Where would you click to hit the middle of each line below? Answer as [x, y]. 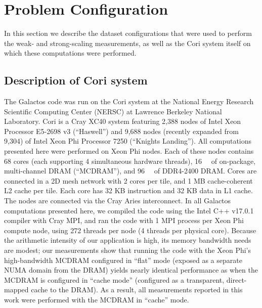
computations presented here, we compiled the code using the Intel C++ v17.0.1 [129, 210]
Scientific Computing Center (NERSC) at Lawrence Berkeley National [113, 111]
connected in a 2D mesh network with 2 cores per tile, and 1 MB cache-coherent [128, 180]
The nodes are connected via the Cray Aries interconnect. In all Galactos [118, 201]
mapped [16, 290]
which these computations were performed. [70, 53]
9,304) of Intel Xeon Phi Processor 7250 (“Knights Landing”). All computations [128, 141]
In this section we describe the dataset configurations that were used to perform [128, 33]
